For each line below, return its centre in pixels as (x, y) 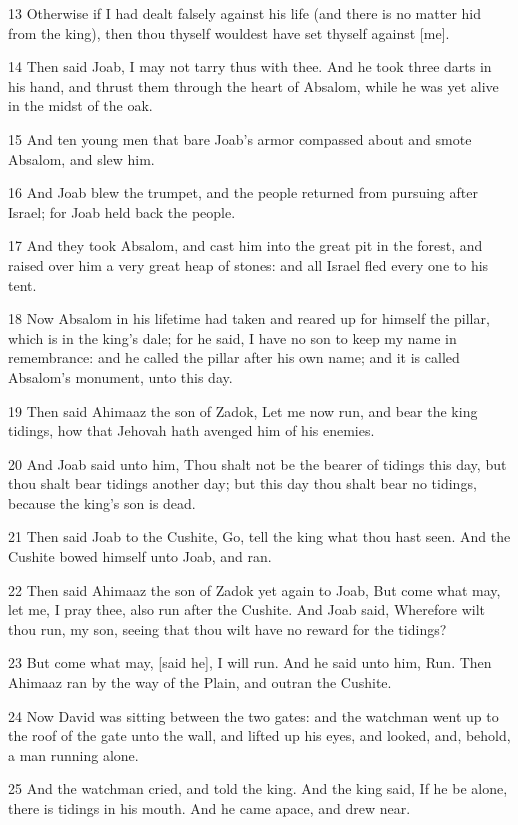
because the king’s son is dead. (102, 502)
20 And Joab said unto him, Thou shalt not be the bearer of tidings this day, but (257, 463)
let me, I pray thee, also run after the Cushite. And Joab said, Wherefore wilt (247, 609)
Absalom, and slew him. (81, 158)
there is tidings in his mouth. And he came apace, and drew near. (209, 808)
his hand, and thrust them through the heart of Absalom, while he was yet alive (253, 85)
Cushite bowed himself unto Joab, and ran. (140, 556)
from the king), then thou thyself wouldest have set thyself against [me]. (229, 32)
